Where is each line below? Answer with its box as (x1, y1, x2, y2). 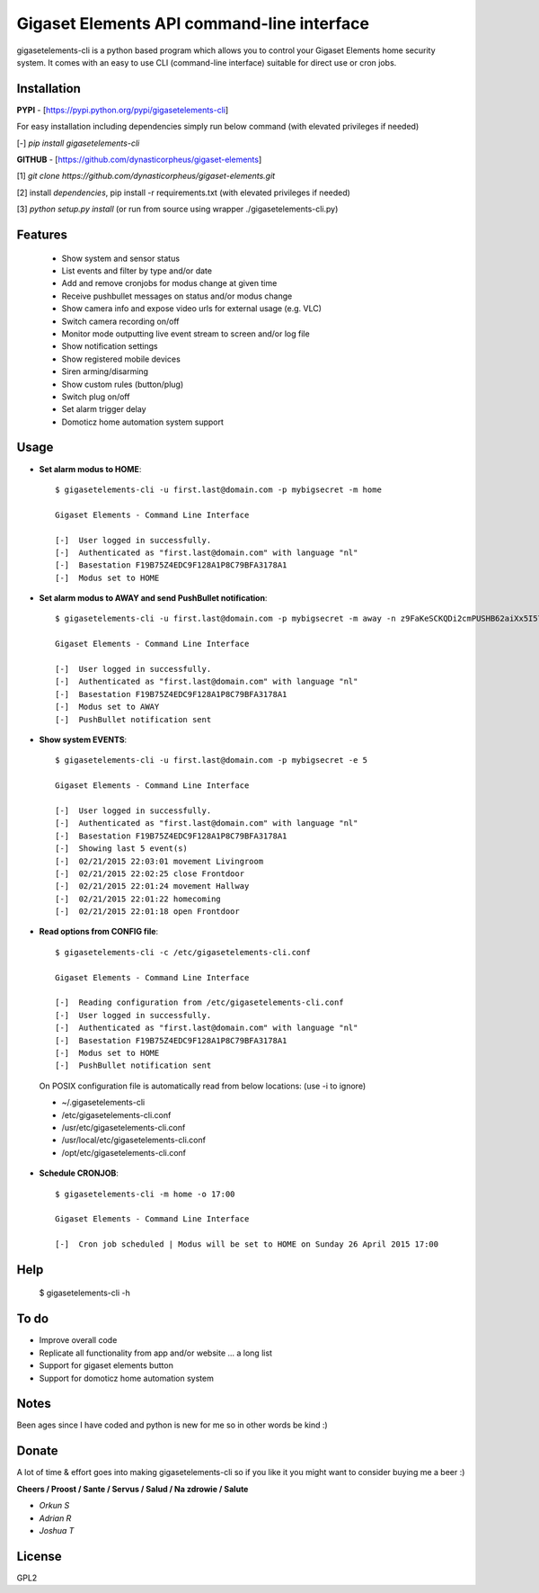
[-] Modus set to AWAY (55, 702, 160, 712)
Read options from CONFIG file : (39, 926, 159, 937)
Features (16, 228, 67, 242)
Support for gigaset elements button (39, 1360, 174, 1371)
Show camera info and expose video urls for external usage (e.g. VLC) (61, 303, 323, 314)
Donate (16, 1444, 58, 1459)
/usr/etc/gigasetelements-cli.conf (61, 1122, 186, 1132)
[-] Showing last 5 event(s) (55, 844, 189, 854)
